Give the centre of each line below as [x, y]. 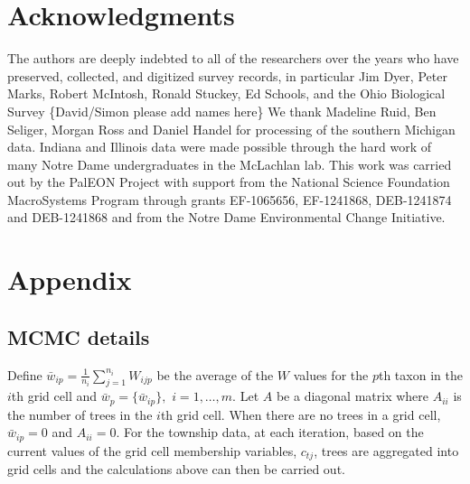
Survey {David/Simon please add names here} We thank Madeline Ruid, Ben [222, 111]
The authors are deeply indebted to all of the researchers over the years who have [233, 58]
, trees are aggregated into [386, 450]
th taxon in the [420, 374]
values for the [331, 374]
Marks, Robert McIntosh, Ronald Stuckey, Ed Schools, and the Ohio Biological [226, 93]
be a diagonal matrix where [352, 396]
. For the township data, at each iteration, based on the [270, 432]
